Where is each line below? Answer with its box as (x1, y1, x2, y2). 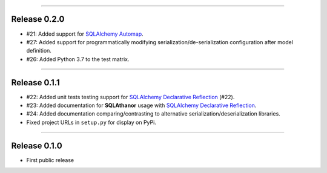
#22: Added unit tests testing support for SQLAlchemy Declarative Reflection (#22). (26, 93, 235, 100)
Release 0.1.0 (11, 140, 63, 151)
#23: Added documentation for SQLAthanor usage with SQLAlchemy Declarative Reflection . (26, 102, 257, 109)
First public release (26, 156, 74, 163)
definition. (26, 47, 51, 54)
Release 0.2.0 (11, 14, 65, 24)
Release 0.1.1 (11, 77, 60, 88)
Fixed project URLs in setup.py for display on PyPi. (26, 119, 157, 126)
